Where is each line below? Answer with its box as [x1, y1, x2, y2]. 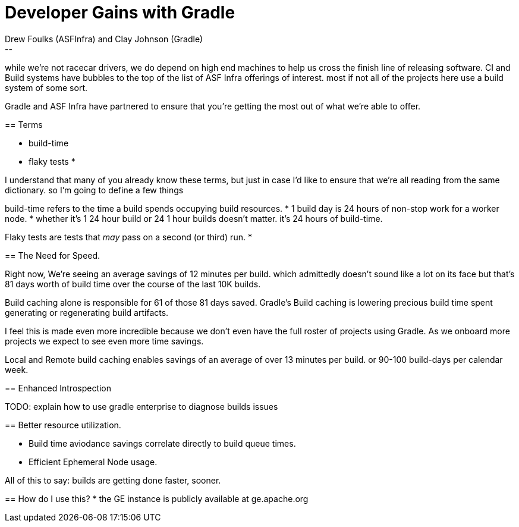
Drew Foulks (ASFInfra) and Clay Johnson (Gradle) [5, 33, 203, 44]
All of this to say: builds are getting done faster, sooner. [5, 475, 221, 485]
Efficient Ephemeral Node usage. [29, 456, 158, 467]
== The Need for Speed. [5, 250, 100, 261]
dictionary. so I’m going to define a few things [5, 184, 184, 195]
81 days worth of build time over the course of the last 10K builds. [5, 278, 261, 289]
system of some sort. [5, 82, 88, 93]
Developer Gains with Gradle [5, 2, 235, 23]
